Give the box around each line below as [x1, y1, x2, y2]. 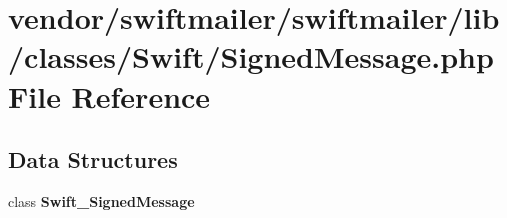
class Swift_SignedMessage [8, 190, 195, 211]
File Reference [8, 75, 211, 116]
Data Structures [8, 144, 178, 175]
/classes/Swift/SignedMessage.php [8, 36, 494, 77]
